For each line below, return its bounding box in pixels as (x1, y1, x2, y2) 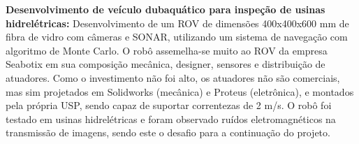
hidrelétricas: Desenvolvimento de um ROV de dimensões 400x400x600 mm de (6, 15, 349, 30)
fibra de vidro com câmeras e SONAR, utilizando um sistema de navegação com (6, 29, 348, 44)
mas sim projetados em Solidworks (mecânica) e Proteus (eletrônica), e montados (6, 84, 354, 99)
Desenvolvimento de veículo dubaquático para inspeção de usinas (6, 2, 325, 16)
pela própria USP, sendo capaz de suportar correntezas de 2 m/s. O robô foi (6, 98, 332, 113)
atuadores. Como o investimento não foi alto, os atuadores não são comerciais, (6, 70, 340, 85)
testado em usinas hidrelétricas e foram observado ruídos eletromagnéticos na (6, 111, 336, 126)
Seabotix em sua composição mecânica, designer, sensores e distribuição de (6, 57, 325, 71)
